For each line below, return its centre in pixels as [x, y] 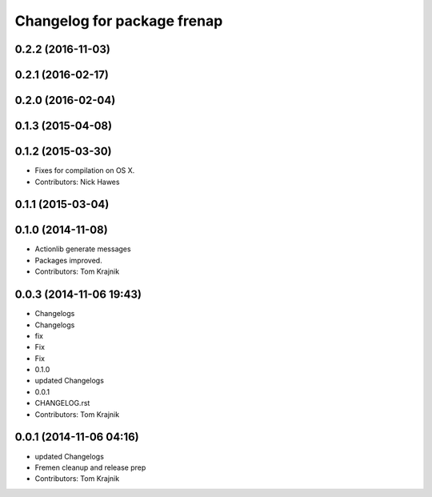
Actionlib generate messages [83, 249]
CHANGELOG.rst [62, 403]
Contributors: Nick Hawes [77, 182]
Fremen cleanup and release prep [90, 467]
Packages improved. [69, 260]
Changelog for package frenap [119, 21]
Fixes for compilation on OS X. [85, 170]
